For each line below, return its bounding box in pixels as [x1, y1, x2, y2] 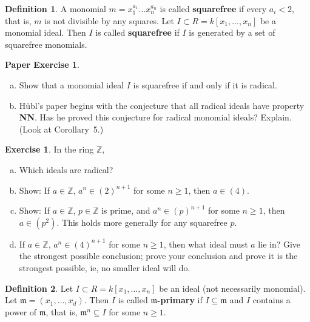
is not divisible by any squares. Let [44, 14, 174, 27]
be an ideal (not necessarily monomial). [159, 281, 306, 294]
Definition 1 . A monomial [5, 2, 106, 15]
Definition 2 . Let [5, 281, 73, 294]
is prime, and [101, 204, 150, 217]
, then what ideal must [163, 237, 248, 250]
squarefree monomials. [5, 38, 87, 50]
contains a [252, 294, 291, 306]
